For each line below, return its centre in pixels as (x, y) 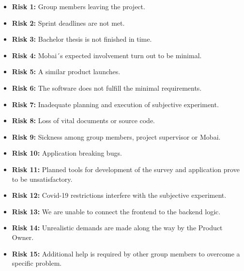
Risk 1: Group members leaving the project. (78, 6)
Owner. (23, 237)
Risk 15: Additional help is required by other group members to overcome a (126, 253)
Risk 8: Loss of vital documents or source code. (84, 120)
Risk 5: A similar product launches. (66, 72)
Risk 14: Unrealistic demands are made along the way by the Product (117, 228)
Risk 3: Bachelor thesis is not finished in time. (82, 39)
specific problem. (37, 263)
